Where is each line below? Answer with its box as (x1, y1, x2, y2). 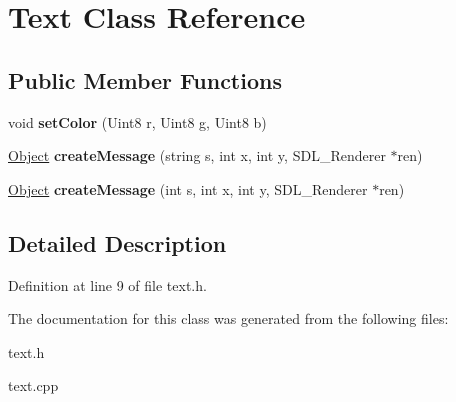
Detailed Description (8, 227, 227, 258)
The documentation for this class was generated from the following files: (8, 308, 449, 329)
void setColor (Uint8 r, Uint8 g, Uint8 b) (8, 111, 267, 132)
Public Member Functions (8, 64, 282, 95)
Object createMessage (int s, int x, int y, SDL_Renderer (8, 178, 368, 199)
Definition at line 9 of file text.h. (8, 274, 207, 295)
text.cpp (8, 375, 59, 396)
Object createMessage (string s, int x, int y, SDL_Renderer (8, 145, 386, 166)
